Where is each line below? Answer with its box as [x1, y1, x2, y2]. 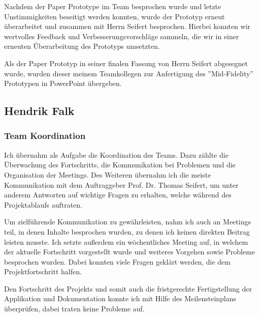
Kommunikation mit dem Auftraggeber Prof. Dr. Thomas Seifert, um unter [4, 179, 239, 190]
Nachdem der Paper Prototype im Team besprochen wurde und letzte [4, 1, 221, 11]
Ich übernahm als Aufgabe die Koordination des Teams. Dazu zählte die [4, 149, 229, 160]
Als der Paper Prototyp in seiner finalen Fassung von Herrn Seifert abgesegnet [4, 57, 248, 68]
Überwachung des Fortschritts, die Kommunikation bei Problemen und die [4, 159, 236, 170]
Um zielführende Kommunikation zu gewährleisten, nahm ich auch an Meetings [4, 216, 251, 227]
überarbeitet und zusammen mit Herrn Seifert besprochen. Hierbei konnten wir [4, 21, 251, 32]
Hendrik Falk [4, 103, 75, 119]
